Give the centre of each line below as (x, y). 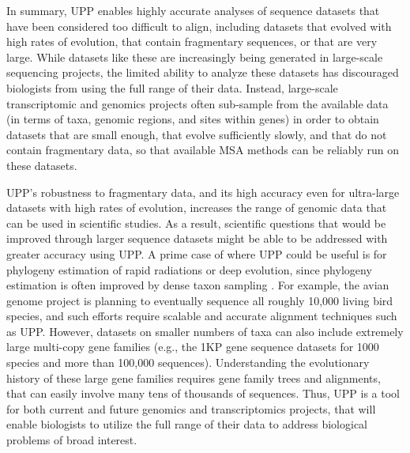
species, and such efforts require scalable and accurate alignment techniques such (202, 316)
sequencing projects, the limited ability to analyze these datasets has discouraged (203, 72)
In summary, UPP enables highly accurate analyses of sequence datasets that (193, 10)
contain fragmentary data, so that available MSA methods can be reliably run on (203, 150)
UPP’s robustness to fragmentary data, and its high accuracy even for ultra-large (203, 192)
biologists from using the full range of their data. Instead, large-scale (172, 87)
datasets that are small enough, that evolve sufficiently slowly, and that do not (197, 134)
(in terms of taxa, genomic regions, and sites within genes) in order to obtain (193, 119)
